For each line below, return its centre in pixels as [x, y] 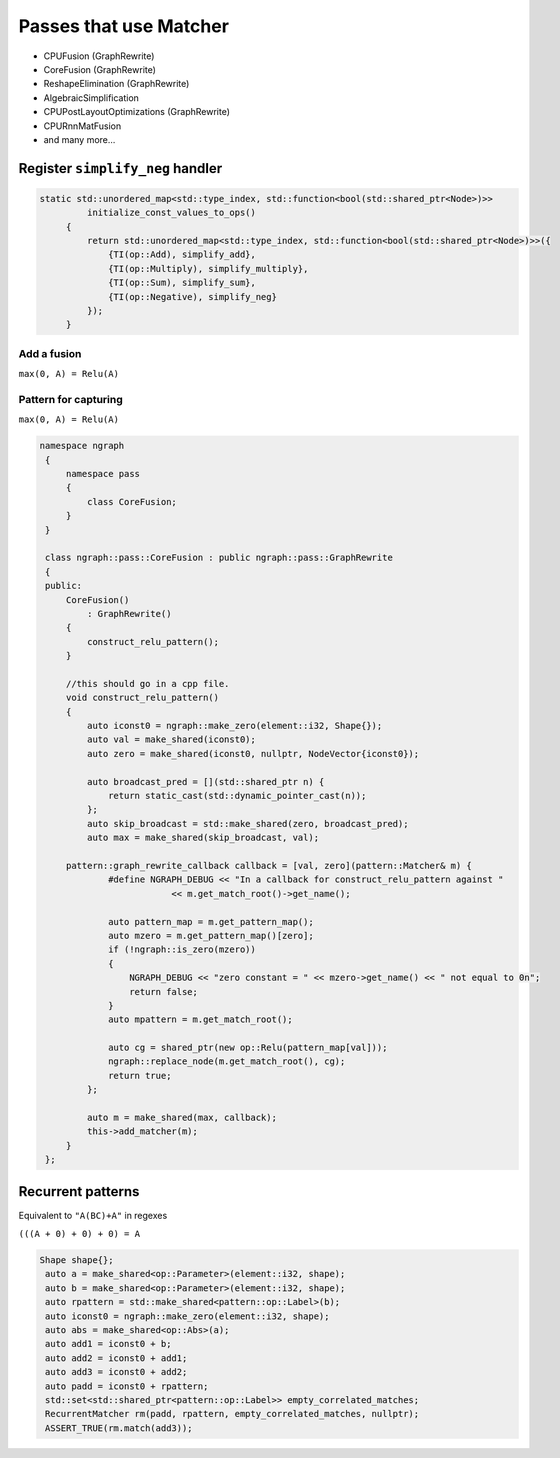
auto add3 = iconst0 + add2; [116, 1372]
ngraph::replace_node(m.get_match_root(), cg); [227, 1061]
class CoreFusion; [131, 501]
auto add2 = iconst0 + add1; [116, 1358]
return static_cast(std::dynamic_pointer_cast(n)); [237, 796]
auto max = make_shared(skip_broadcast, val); [203, 838]
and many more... [79, 139]
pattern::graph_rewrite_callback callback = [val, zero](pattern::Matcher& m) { [268, 865]
